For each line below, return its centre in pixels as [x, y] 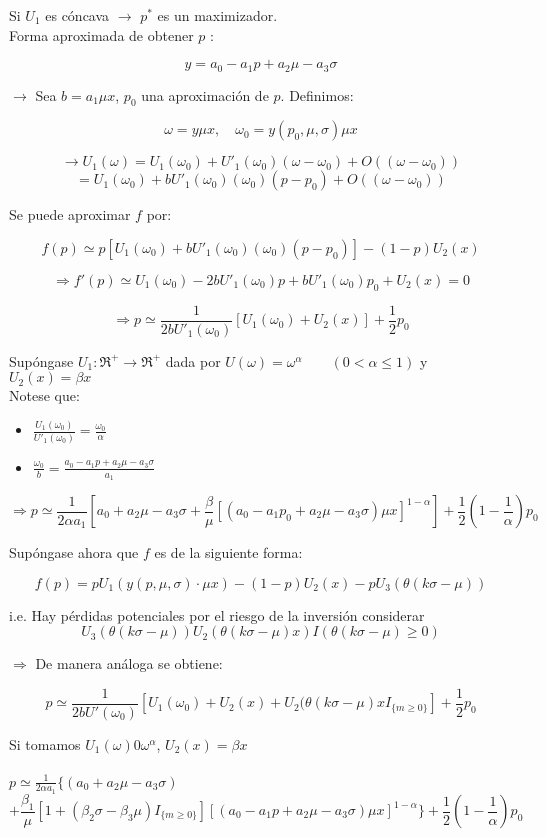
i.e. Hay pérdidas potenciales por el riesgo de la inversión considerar [217, 614]
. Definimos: [317, 94]
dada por [193, 360]
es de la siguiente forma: [228, 552]
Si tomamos [45, 743]
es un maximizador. [217, 15]
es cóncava [77, 15]
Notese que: [44, 395]
